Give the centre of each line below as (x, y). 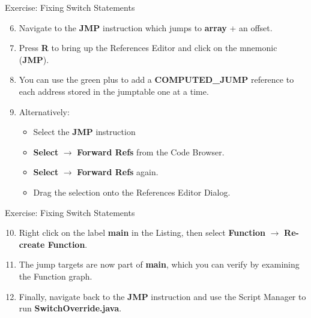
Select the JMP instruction (84, 132)
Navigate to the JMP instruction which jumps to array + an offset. (146, 27)
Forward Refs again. (118, 172)
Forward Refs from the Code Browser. (151, 151)
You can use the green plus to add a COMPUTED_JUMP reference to (156, 79)
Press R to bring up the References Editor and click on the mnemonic (148, 48)
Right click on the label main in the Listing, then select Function (142, 232)
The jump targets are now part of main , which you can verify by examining (159, 264)
